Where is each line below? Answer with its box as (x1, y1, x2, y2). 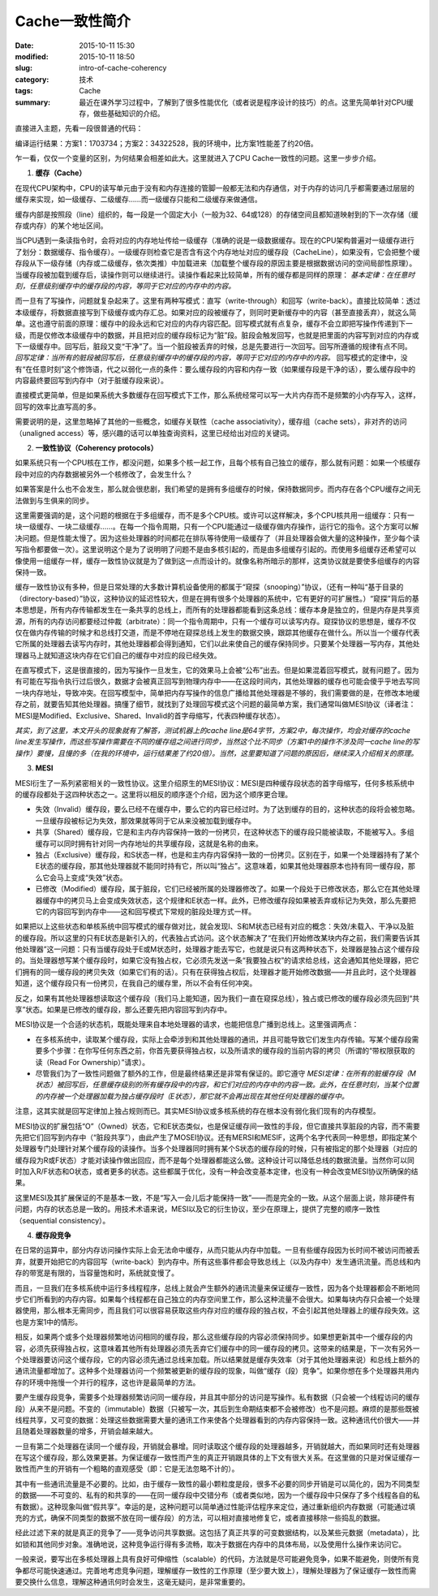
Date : (15, 41, 34, 50)
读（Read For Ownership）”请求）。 (35, 1057, 150, 1067)
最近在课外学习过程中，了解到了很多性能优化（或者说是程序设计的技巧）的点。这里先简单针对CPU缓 (79, 97, 414, 107)
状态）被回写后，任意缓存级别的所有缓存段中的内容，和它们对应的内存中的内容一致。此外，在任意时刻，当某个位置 (35, 1080, 419, 1089)
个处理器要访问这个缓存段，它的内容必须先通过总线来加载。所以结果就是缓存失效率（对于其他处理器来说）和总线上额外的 (15, 1354, 420, 1364)
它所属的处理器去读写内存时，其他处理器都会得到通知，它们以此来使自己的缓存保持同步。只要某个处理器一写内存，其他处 (15, 639, 420, 649)
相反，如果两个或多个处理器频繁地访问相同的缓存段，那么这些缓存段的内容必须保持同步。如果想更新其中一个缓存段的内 (15, 1332, 413, 1342)
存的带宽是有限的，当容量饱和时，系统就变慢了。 (15, 1268, 178, 1278)
